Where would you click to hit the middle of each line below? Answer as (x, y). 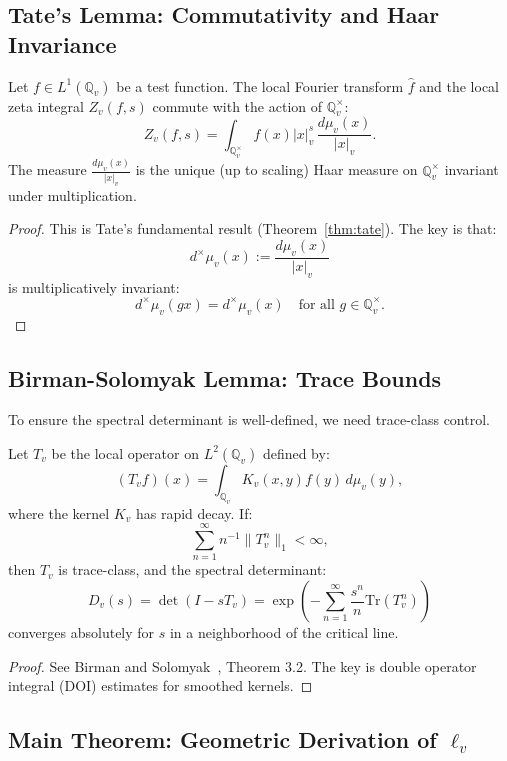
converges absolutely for (81, 632)
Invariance (62, 43)
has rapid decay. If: (194, 512)
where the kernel (59, 512)
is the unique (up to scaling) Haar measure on (276, 169)
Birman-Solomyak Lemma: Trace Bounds (225, 377)
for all (316, 304)
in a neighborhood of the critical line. (284, 632)
